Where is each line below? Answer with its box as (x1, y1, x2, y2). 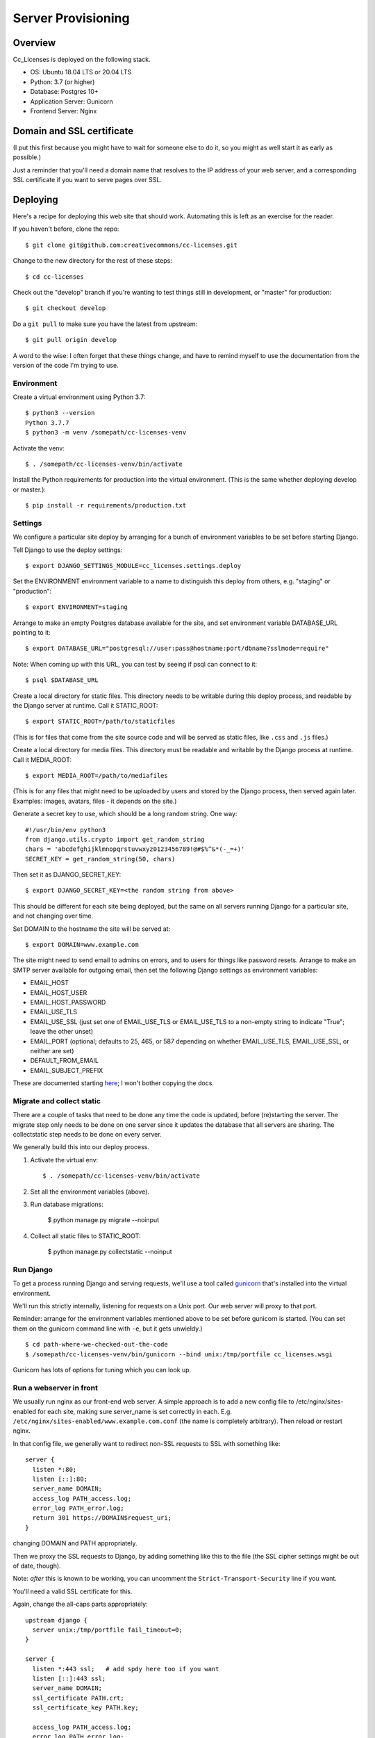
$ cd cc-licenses (25, 273, 84, 281)
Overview (12, 37, 56, 49)
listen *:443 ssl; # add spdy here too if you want (32, 1665, 219, 1673)
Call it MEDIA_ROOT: (12, 755, 72, 764)
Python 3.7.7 (25, 419, 69, 427)
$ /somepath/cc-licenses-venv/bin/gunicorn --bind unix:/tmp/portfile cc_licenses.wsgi (25, 1350, 333, 1358)
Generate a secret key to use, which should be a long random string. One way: (12, 810, 237, 818)
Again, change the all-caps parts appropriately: (12, 1600, 149, 1609)
